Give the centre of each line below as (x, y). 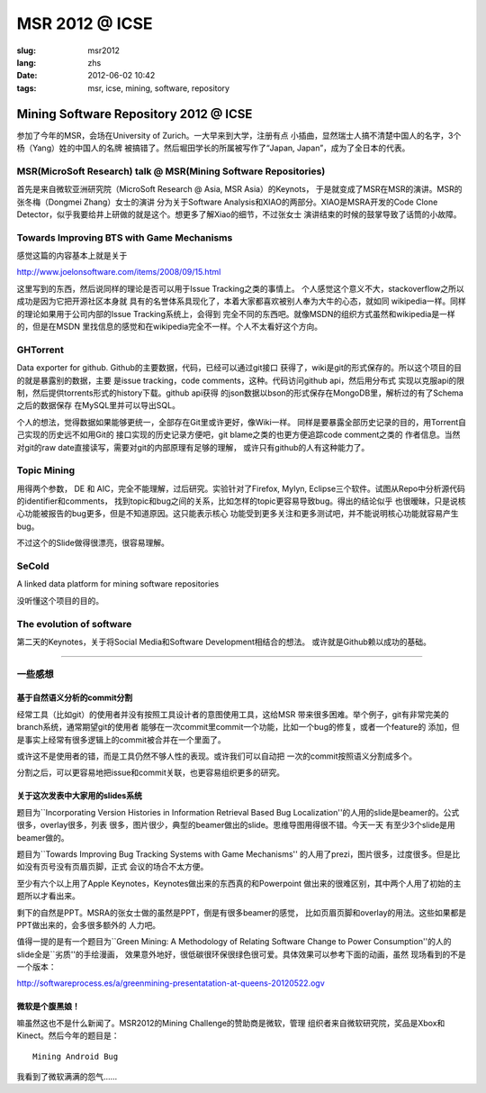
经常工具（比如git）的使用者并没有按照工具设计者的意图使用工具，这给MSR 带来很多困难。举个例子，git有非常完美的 (233, 714)
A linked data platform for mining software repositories (118, 584)
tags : (27, 88)
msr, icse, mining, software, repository (158, 88)
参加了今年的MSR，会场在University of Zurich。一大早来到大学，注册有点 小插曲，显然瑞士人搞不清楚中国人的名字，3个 (239, 135)
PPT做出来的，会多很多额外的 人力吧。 (89, 924)
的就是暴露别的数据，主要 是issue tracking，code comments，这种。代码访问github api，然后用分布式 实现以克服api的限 (241, 380)
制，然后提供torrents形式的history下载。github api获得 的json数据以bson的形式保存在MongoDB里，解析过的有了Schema (240, 393)
